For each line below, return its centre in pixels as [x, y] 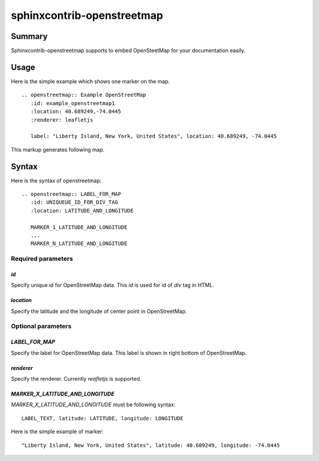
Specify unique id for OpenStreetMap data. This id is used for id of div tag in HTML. [113, 285]
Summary [29, 36]
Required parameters [42, 259]
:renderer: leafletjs [62, 120]
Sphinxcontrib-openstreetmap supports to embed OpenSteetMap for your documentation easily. [128, 51]
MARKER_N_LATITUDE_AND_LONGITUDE [79, 244]
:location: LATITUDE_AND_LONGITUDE [82, 210]
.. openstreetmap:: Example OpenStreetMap [84, 95]
